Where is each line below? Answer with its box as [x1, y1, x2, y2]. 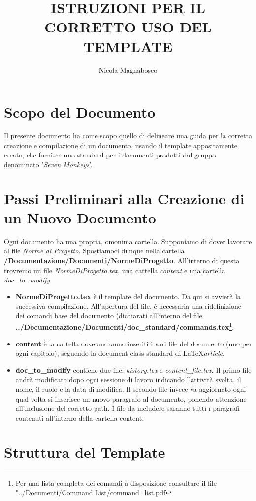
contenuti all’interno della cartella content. [15, 412, 144, 423]
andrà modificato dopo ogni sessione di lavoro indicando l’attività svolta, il [15, 374, 241, 384]
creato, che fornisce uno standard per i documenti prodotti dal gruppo [4, 150, 216, 160]
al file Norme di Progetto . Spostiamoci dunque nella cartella [4, 246, 185, 256]
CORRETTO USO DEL [44, 17, 212, 37]
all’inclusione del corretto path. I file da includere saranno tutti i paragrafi [15, 403, 240, 413]
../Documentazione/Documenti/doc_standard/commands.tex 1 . [15, 320, 234, 332]
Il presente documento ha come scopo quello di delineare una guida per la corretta [4, 130, 252, 141]
